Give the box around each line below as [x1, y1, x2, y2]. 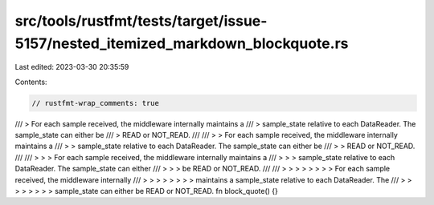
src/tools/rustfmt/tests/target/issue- [14, 12, 268, 30]
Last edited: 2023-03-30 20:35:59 [14, 62, 129, 72]
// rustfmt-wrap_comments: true [31, 98, 160, 107]
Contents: [14, 77, 47, 86]
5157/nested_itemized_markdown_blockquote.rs [14, 34, 349, 52]
